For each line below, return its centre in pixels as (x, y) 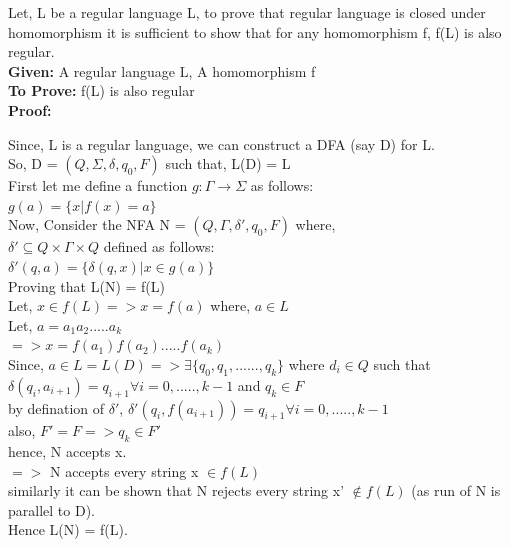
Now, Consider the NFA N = (97, 224)
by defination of (56, 407)
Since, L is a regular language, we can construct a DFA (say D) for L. (221, 143)
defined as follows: (159, 246)
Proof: (30, 109)
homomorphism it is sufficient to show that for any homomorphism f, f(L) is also (255, 31)
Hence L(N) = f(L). (68, 529)
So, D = (33, 163)
